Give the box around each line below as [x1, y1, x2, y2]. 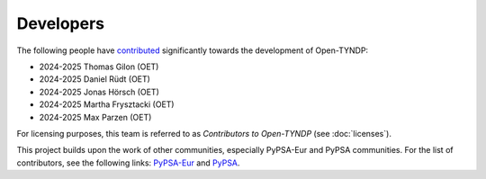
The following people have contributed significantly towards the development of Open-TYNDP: [16, 45, 369, 56]
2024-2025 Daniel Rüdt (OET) [39, 74, 150, 85]
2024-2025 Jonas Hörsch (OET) [39, 86, 159, 97]
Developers [16, 13, 105, 33]
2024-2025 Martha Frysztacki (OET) [39, 99, 175, 110]
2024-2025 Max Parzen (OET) [39, 112, 152, 122]
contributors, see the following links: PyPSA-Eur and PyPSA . [16, 157, 240, 168]
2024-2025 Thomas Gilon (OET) [39, 61, 159, 72]
